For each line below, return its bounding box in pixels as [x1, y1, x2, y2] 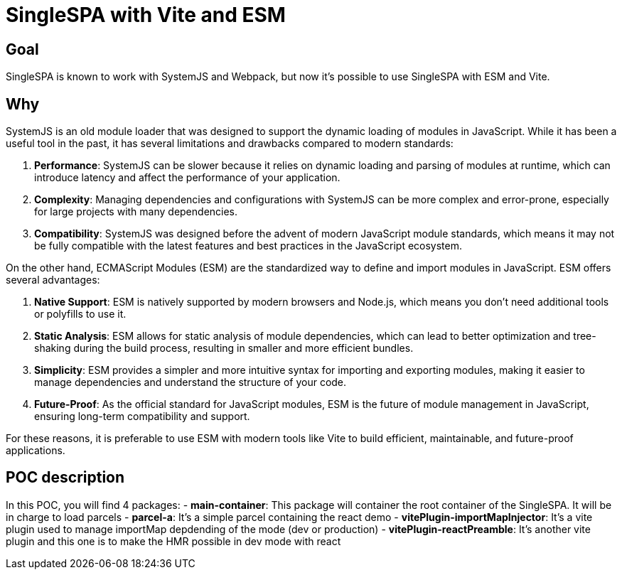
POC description [6, 468, 125, 487]
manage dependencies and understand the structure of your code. [34, 376, 347, 389]
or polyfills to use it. [34, 308, 127, 321]
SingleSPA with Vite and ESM [6, 3, 286, 27]
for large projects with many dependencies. [34, 205, 238, 218]
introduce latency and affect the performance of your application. [34, 171, 341, 184]
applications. [6, 444, 65, 457]
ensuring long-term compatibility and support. [34, 410, 250, 423]
